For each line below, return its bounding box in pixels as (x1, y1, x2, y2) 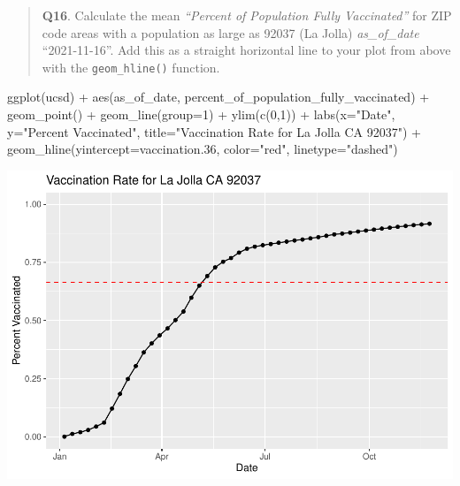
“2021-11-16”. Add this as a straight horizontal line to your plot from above (42, 41, 451, 59)
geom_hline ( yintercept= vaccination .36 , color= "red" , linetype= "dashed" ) (7, 140, 398, 158)
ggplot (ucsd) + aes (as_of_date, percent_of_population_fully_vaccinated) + (7, 87, 430, 106)
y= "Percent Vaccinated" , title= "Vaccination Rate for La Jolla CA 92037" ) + (7, 122, 421, 140)
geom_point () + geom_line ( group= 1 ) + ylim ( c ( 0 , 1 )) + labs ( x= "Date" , (7, 105, 395, 124)
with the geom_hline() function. (42, 57, 220, 76)
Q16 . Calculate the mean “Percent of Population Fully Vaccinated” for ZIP (42, 6, 452, 24)
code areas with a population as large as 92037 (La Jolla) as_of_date (42, 23, 419, 42)
